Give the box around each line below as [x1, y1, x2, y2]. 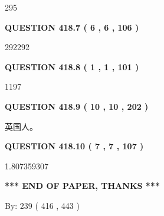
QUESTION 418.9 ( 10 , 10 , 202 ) [5, 100, 149, 112]
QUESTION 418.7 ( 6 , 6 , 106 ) [5, 21, 139, 33]
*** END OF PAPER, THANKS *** [5, 179, 160, 192]
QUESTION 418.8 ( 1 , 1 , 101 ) [5, 60, 139, 73]
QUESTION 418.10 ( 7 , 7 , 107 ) [5, 140, 144, 152]
